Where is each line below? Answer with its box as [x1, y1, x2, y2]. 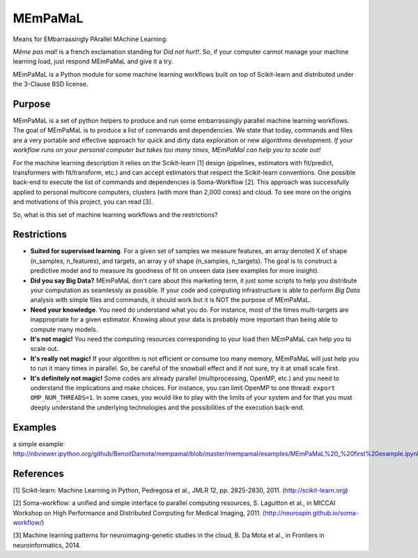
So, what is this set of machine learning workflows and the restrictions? [13, 210, 219, 219]
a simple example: [13, 439, 65, 448]
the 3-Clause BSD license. [13, 80, 88, 89]
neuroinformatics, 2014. [13, 541, 82, 549]
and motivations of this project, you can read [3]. [13, 197, 153, 206]
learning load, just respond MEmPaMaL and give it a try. [13, 57, 173, 66]
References [13, 467, 64, 479]
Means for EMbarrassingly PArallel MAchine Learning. [13, 35, 168, 43]
